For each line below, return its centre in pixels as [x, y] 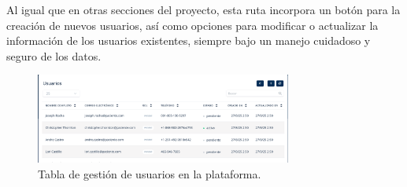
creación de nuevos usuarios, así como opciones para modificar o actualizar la [192, 25]
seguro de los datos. [54, 55]
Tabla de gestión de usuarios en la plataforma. [150, 173]
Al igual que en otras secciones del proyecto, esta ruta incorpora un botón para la [203, 9]
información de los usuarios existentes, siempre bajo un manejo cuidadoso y [189, 40]
